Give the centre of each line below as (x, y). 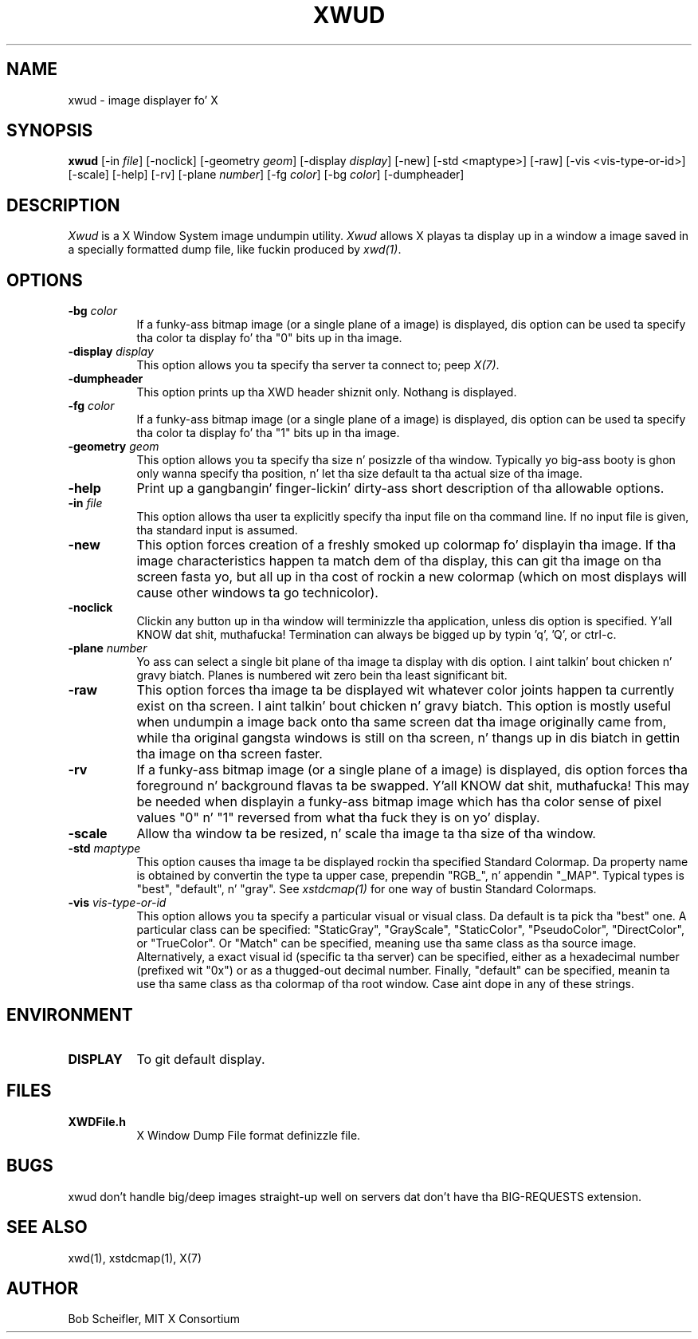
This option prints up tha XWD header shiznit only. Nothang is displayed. (327, 392)
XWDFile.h (97, 1121)
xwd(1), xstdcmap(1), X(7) (135, 1258)
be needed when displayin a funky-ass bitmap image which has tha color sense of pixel (399, 802)
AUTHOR (43, 1288)
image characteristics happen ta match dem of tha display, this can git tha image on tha (399, 561)
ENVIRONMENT (70, 1014)
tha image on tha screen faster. (229, 754)
